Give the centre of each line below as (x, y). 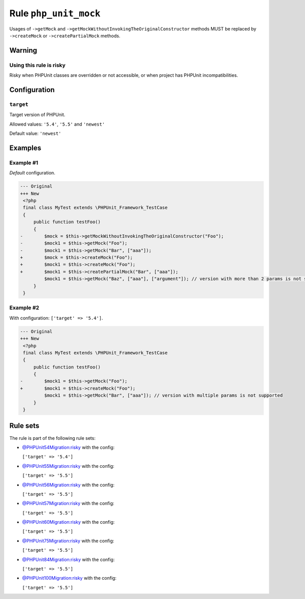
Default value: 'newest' (35, 133)
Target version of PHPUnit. (37, 115)
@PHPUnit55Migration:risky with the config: (68, 466)
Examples (25, 148)
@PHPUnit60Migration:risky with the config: (68, 522)
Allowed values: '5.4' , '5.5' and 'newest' (57, 124)
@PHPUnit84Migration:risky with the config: (68, 559)
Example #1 (24, 163)
